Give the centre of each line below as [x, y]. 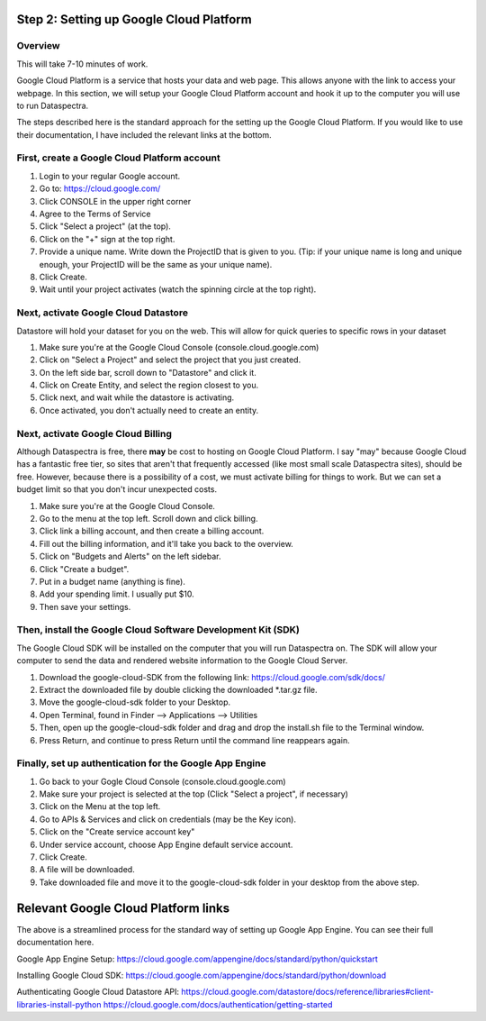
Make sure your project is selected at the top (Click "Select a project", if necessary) [193, 794]
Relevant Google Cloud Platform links [123, 908]
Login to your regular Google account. [109, 176]
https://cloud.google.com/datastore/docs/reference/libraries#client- [307, 992]
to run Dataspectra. [53, 105]
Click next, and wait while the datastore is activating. [137, 397]
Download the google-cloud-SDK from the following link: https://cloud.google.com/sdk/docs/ [212, 677]
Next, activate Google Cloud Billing [94, 433]
